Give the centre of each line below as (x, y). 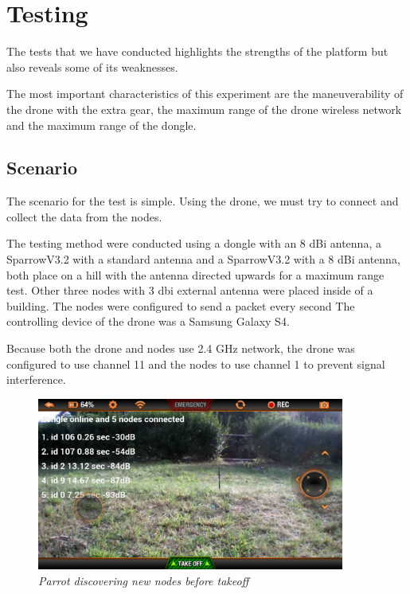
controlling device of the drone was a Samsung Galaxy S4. (148, 321)
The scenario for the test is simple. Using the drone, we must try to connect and (203, 201)
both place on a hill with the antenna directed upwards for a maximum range (195, 274)
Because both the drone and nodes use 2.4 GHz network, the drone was (181, 348)
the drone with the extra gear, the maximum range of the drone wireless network (204, 109)
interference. (36, 379)
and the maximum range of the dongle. (102, 125)
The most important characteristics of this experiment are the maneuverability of (205, 94)
